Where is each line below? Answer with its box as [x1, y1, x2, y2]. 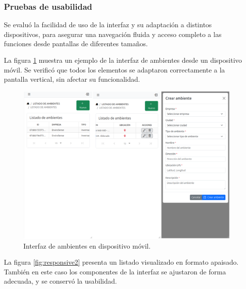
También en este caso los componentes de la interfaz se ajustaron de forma [4, 266, 226, 276]
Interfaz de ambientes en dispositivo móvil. [23, 240, 151, 251]
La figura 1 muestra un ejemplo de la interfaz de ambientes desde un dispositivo [4, 55, 242, 65]
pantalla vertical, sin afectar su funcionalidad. [4, 74, 140, 84]
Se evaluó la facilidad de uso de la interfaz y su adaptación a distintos [4, 19, 212, 30]
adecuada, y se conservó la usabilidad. [4, 276, 117, 286]
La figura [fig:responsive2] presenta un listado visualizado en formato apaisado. [4, 257, 239, 267]
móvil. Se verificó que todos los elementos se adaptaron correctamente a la [4, 64, 225, 74]
